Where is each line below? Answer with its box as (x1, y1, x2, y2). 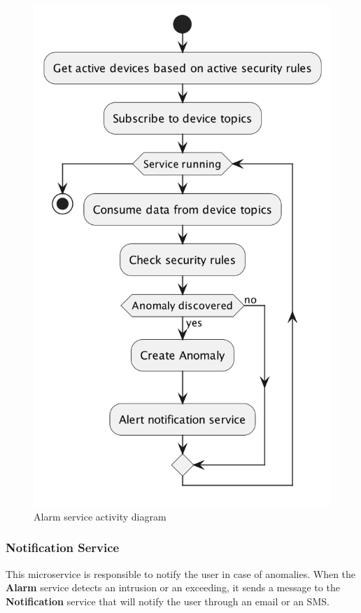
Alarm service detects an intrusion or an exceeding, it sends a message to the (6, 580, 340, 595)
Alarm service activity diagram (34, 509, 167, 523)
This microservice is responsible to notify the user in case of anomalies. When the (6, 566, 356, 581)
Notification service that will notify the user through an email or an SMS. (6, 593, 330, 608)
